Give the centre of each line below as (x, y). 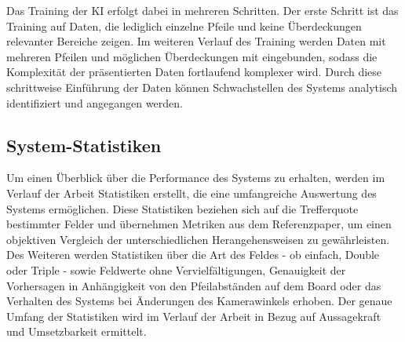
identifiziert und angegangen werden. (95, 102)
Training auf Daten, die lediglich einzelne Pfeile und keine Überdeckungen (184, 25)
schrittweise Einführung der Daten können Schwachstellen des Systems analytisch (202, 87)
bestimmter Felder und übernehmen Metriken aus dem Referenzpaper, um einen (199, 224)
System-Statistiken (84, 145)
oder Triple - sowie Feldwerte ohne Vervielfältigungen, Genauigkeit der (176, 269)
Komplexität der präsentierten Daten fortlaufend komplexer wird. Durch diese (194, 72)
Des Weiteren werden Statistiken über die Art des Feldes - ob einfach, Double (193, 255)
